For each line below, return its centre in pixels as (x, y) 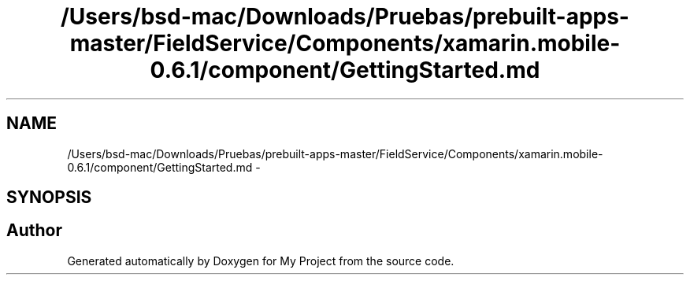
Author (34, 231)
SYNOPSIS (49, 198)
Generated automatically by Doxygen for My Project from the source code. (261, 261)
